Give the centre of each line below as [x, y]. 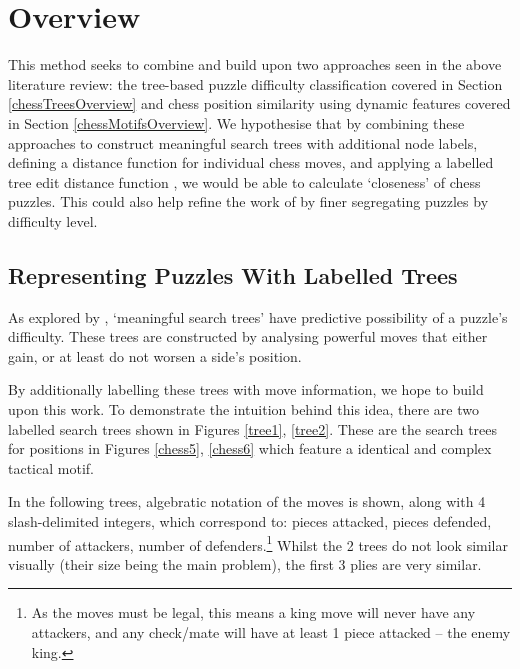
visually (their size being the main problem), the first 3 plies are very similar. [245, 563]
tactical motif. [51, 467]
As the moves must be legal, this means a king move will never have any [253, 612]
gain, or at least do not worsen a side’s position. [155, 355]
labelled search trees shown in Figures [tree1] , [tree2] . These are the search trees [253, 428]
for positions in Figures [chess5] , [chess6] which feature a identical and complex [250, 448]
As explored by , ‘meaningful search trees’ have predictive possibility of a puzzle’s [258, 316]
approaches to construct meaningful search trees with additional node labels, [243, 142]
